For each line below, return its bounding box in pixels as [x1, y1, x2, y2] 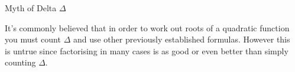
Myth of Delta [5, 2, 57, 14]
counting [5, 56, 36, 68]
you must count [5, 33, 61, 45]
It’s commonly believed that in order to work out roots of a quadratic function [5, 21, 290, 34]
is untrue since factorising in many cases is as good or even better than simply [5, 44, 288, 57]
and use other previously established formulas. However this [73, 33, 290, 45]
